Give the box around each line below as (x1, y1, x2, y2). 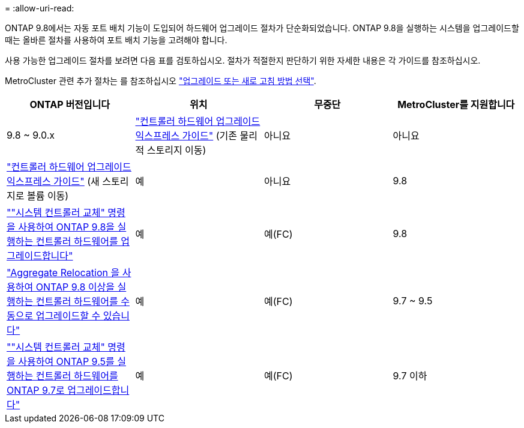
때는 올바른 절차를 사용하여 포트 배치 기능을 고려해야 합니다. (5, 35, 227, 45)
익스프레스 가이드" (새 (7, 175, 100, 187)
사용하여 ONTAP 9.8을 (18, 221, 115, 233)
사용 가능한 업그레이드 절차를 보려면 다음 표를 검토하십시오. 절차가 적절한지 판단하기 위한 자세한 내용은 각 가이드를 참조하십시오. (5, 55, 481, 65)
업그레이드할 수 (35, 310, 101, 322)
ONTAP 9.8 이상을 (35, 281, 115, 293)
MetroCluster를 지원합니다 (397, 98, 515, 110)
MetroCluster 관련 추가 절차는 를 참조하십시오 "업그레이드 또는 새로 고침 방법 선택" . (5, 76, 316, 86)
